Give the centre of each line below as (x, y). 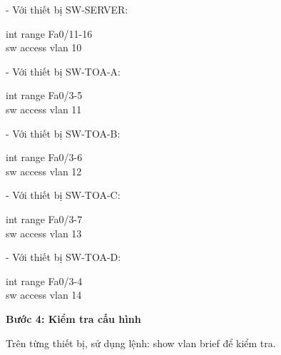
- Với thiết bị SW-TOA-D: (63, 257)
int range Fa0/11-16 (49, 33)
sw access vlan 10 (44, 47)
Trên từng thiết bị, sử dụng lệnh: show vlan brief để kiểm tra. (141, 343)
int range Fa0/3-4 (44, 281)
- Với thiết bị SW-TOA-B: (63, 133)
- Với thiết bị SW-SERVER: (67, 9)
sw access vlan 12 (44, 171)
